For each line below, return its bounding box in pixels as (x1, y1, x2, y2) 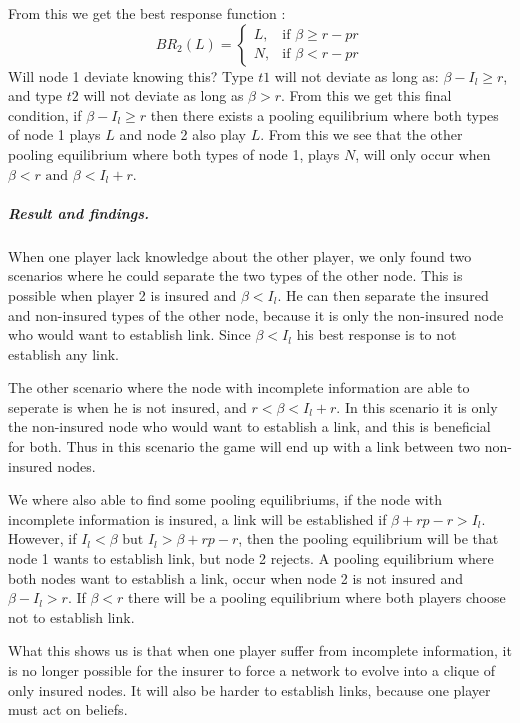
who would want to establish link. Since (8, 324, 251, 345)
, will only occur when (355, 143, 491, 164)
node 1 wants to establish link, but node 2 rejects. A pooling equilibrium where (8, 548, 494, 569)
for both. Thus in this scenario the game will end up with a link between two (8, 436, 481, 457)
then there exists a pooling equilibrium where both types (150, 104, 499, 125)
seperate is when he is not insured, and (8, 396, 247, 417)
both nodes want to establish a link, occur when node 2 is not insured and (8, 567, 464, 588)
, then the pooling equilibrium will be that (238, 528, 499, 549)
